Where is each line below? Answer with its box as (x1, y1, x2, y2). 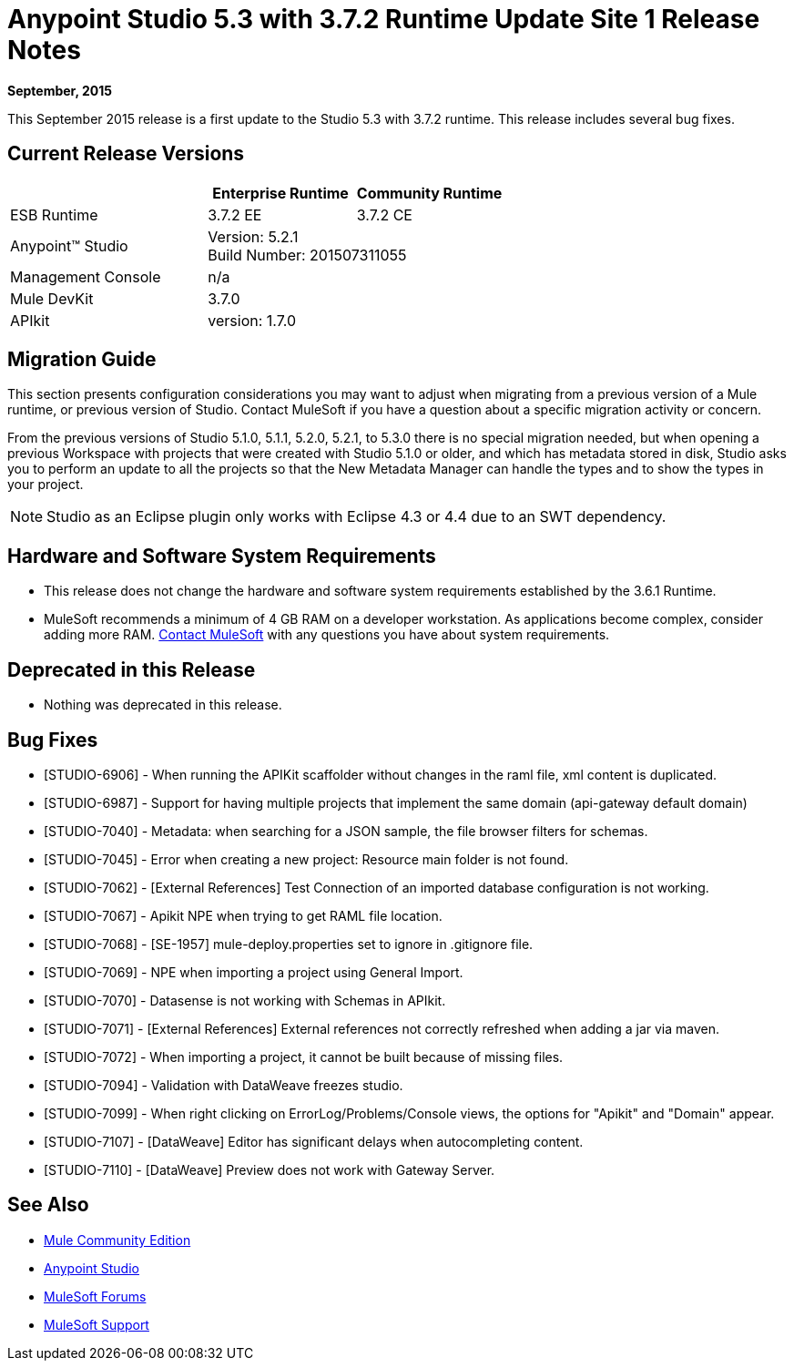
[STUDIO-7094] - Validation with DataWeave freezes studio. (44, 1077, 403, 1093)
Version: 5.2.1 (208, 227, 299, 246)
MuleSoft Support (44, 1316, 149, 1332)
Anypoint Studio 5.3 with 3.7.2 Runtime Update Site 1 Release (7, 4, 760, 35)
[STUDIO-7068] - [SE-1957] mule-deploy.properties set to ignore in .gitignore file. (44, 935, 534, 952)
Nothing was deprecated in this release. (44, 697, 282, 713)
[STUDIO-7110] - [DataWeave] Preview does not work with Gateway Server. (44, 1161, 495, 1178)
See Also (7, 1193, 89, 1217)
